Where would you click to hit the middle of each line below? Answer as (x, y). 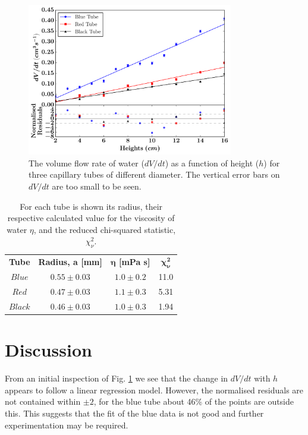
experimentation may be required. (67, 425)
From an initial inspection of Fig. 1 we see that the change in (117, 378)
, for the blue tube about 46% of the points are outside (194, 401)
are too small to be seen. (97, 186)
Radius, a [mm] (70, 261)
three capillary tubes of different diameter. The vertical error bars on (154, 174)
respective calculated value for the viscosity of (91, 218)
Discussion (48, 350)
